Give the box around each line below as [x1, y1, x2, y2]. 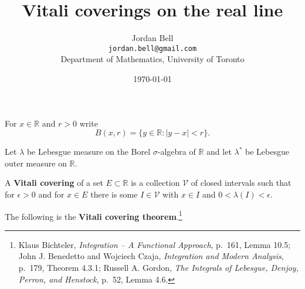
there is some [90, 188, 138, 200]
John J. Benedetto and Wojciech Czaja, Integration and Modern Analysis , [18, 250, 284, 262]
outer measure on [5, 157, 67, 169]
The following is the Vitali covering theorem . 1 [5, 208, 182, 222]
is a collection [131, 176, 180, 189]
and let [206, 145, 232, 158]
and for [38, 188, 65, 200]
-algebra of [157, 145, 196, 158]
